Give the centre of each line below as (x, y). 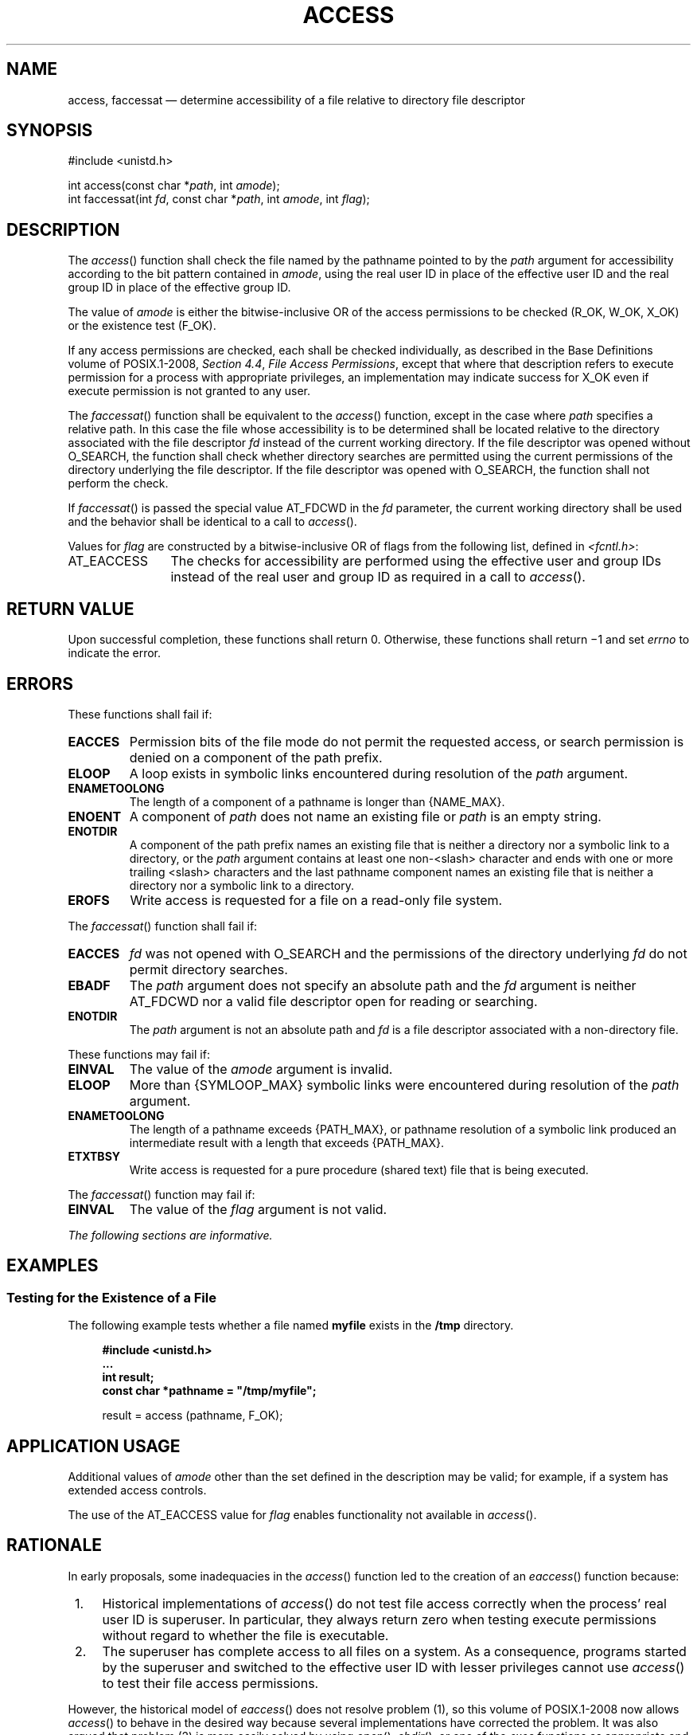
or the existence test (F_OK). (142, 326)
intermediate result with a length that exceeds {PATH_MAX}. (287, 1142)
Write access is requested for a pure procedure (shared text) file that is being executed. (359, 1169)
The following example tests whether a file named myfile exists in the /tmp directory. (291, 1326)
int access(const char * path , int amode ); (174, 186)
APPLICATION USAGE (93, 1446)
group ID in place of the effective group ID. (179, 288)
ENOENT (95, 816)
